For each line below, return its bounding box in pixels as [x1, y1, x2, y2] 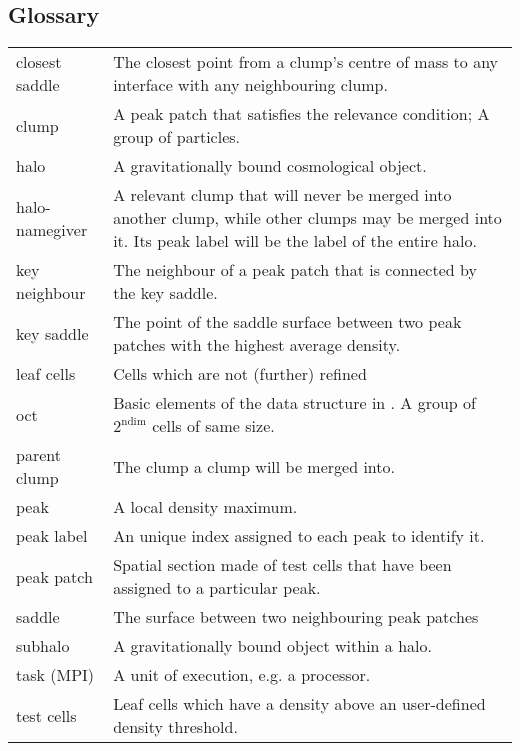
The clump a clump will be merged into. [113, 454, 395, 478]
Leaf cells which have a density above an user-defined [113, 692, 486, 716]
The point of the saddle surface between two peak [113, 310, 462, 334]
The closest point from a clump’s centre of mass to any [113, 50, 499, 74]
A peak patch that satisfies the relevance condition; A [113, 102, 490, 126]
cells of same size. [152, 414, 275, 438]
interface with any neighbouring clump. [113, 73, 388, 97]
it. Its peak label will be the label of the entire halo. [113, 229, 477, 253]
